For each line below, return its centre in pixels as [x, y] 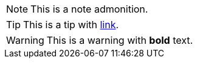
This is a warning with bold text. [120, 40]
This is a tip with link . [71, 25]
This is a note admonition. [89, 9]
